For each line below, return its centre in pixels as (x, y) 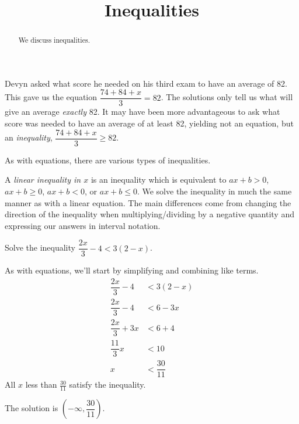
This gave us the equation (51, 97)
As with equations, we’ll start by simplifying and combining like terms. (132, 270)
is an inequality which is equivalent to (159, 179)
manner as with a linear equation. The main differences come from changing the (148, 202)
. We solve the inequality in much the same (214, 191)
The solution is (32, 408)
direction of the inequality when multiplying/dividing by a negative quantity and (149, 214)
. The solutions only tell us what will (227, 97)
